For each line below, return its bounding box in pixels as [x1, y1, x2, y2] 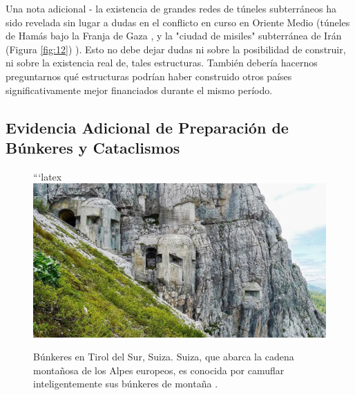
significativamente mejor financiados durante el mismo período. [6, 82, 273, 97]
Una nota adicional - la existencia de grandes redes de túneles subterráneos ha [6, 1, 336, 15]
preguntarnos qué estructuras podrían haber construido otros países [6, 68, 292, 83]
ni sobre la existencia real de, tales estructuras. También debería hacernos [6, 55, 318, 70]
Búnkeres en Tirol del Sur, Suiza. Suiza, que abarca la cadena [33, 349, 294, 364]
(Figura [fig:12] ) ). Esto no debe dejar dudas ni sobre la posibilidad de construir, [6, 42, 346, 56]
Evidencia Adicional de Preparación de [6, 116, 289, 138]
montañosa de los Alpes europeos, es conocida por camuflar [33, 362, 285, 377]
